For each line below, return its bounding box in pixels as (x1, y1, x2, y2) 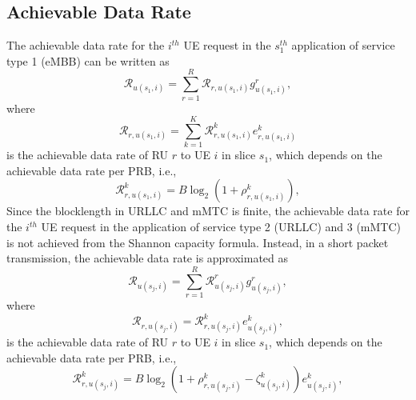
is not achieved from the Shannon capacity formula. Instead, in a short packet (6, 234, 389, 250)
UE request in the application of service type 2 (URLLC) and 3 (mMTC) (41, 218, 401, 235)
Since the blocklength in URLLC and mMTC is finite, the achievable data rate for (6, 202, 410, 219)
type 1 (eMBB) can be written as (6, 52, 170, 69)
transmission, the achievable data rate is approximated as (6, 250, 289, 266)
